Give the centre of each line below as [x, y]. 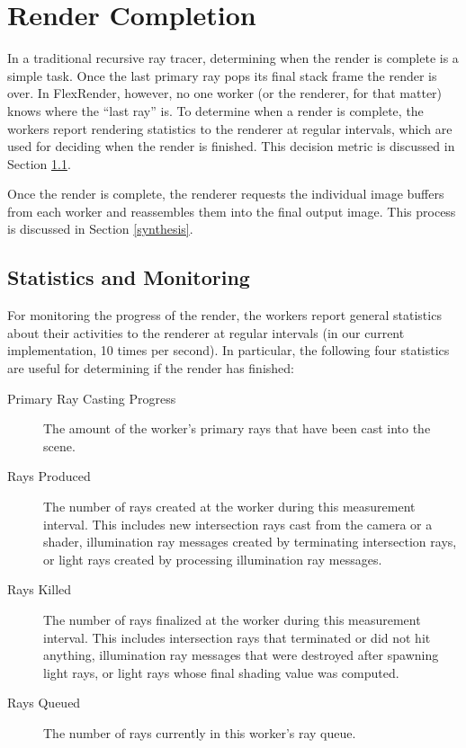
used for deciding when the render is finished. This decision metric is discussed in [231, 146]
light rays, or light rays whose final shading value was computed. [221, 672]
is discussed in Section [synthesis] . [100, 229]
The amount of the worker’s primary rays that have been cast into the [237, 428]
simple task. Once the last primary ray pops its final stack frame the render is [222, 75]
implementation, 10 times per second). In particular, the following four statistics [229, 350]
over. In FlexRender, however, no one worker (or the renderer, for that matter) [225, 93]
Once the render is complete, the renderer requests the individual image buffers [226, 194]
